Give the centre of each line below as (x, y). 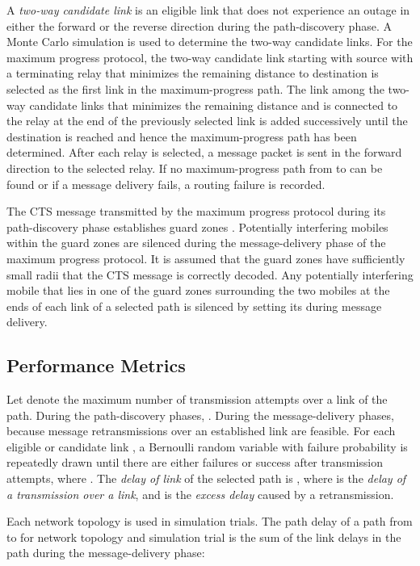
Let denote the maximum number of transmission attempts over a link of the (197, 399)
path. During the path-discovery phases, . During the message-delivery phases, (200, 415)
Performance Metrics (96, 365)
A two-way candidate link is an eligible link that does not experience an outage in (208, 10)
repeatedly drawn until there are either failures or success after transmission (195, 462)
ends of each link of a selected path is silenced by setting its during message (194, 306)
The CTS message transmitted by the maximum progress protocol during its (196, 211)
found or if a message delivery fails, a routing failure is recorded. (166, 184)
